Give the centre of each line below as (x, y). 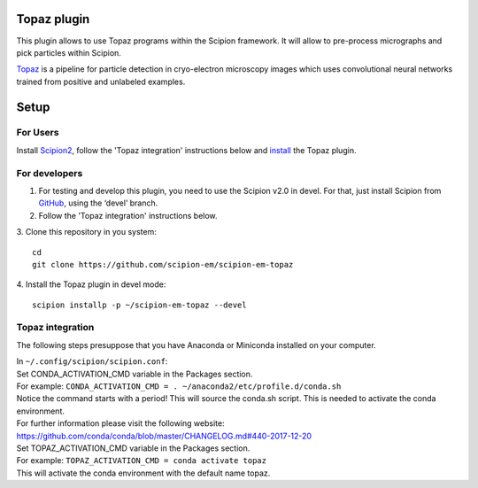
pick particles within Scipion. (69, 52)
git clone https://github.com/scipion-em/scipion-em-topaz (163, 264)
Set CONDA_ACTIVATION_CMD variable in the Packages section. (135, 374)
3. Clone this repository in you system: (86, 232)
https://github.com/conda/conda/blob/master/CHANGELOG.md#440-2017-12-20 (164, 436)
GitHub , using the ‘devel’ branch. (98, 203)
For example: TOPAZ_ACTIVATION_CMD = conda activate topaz (142, 461)
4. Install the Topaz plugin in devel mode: (91, 284)
